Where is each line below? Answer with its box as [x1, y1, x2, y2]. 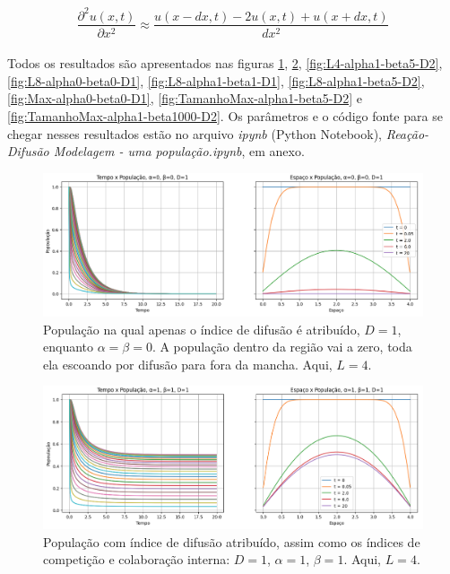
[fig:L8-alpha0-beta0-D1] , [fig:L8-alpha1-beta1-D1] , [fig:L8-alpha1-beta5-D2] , [7, 71, 425, 90]
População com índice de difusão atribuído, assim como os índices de [43, 532, 420, 551]
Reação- [385, 124, 429, 143]
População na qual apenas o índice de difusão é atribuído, [43, 319, 360, 338]
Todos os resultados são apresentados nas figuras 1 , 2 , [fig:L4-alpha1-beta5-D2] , [7, 54, 443, 73]
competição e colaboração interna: [43, 550, 230, 569]
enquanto [43, 337, 94, 356]
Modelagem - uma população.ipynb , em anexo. [53, 142, 305, 161]
